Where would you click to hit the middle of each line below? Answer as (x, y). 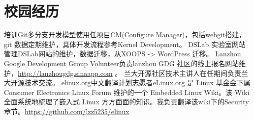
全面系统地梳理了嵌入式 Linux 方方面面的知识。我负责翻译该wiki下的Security (127, 102)
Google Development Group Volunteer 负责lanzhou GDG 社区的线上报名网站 (122, 63)
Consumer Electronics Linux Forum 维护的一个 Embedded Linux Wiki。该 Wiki (127, 92)
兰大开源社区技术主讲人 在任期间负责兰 (186, 73)
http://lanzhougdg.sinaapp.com (65, 73)
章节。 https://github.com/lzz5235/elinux (67, 111)
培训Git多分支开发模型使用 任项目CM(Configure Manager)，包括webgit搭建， (125, 35)
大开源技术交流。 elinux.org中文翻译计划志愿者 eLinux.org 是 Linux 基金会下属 (127, 83)
